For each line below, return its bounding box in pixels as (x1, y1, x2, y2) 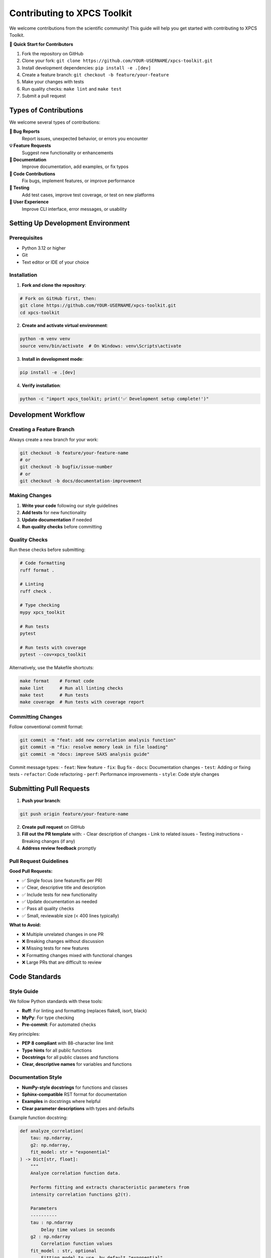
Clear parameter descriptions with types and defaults (22, 1105, 134, 1112)
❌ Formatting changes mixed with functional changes (22, 952, 132, 958)
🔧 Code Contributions (9, 171, 55, 177)
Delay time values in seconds (41, 1227, 115, 1232)
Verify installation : (22, 382, 61, 388)
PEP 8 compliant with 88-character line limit (22, 1040, 113, 1046)
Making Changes (9, 492, 52, 499)
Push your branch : (22, 798, 61, 804)
